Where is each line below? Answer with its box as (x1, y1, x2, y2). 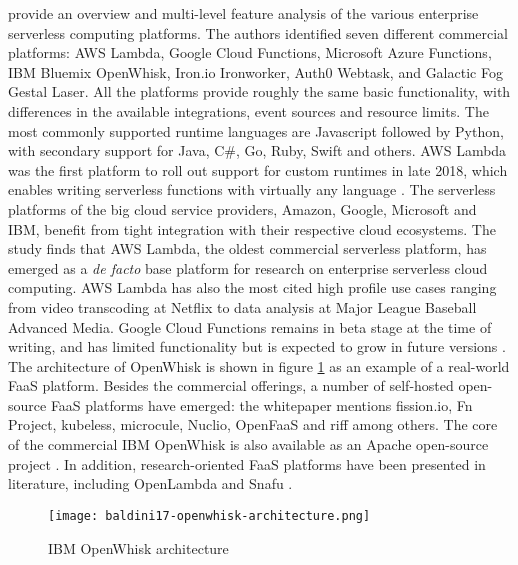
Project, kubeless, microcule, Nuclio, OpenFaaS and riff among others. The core (8, 414, 498, 435)
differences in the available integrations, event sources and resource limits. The (8, 100, 489, 121)
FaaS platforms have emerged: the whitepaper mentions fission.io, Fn (50, 394, 473, 415)
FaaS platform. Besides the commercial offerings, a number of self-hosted (8, 375, 454, 396)
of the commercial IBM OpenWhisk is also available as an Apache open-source (8, 434, 489, 455)
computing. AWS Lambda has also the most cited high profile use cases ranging (8, 277, 497, 298)
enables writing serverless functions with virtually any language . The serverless (8, 179, 496, 200)
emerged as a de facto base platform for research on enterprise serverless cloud (8, 257, 488, 278)
